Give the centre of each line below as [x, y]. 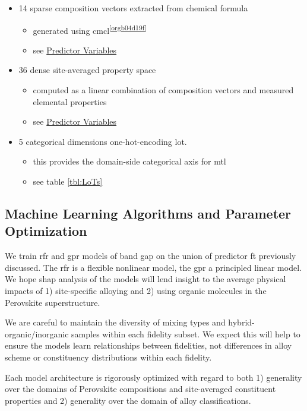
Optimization [46, 231]
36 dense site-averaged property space [87, 70]
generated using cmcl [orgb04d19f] [90, 29]
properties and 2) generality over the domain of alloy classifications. [128, 400]
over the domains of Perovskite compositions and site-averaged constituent [140, 389]
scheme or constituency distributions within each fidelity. [108, 357]
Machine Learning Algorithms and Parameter [148, 213]
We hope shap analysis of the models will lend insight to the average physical [145, 279]
